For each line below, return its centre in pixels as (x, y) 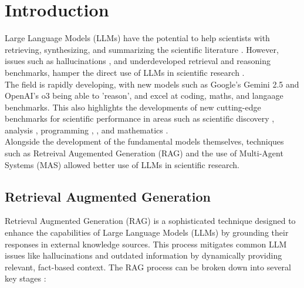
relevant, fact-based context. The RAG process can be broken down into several (148, 267)
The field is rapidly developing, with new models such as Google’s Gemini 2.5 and (152, 84)
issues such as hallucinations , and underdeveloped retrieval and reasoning (138, 61)
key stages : (26, 278)
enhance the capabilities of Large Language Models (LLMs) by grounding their (147, 232)
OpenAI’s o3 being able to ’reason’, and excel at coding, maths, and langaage (144, 96)
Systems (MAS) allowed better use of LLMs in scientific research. (122, 164)
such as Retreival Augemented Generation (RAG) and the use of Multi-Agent (144, 153)
